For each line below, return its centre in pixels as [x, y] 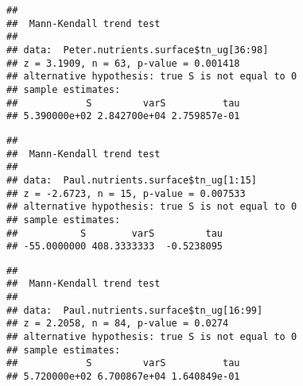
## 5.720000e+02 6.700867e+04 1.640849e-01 [123, 377]
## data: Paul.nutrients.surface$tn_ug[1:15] [132, 180]
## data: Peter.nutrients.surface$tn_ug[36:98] [138, 50]
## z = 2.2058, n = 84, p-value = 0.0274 [118, 324]
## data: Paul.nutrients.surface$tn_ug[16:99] [135, 310]
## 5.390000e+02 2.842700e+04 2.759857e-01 [123, 116]
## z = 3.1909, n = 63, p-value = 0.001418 [123, 63]
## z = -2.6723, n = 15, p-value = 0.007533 [126, 193]
